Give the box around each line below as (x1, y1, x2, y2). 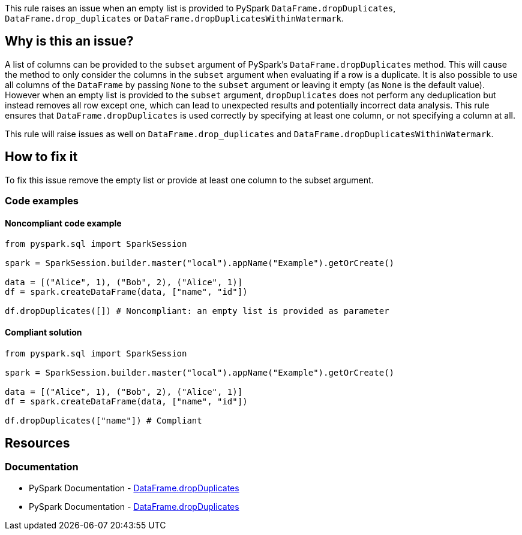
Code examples (5, 195, 79, 207)
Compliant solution (5, 327, 82, 337)
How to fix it (5, 149, 78, 165)
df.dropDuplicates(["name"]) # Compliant (5, 415, 202, 425)
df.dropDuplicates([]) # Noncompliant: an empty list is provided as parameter (5, 306, 389, 316)
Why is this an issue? (5, 34, 134, 49)
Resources (5, 435, 70, 451)
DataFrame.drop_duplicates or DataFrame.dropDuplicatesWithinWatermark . (5, 13, 344, 23)
